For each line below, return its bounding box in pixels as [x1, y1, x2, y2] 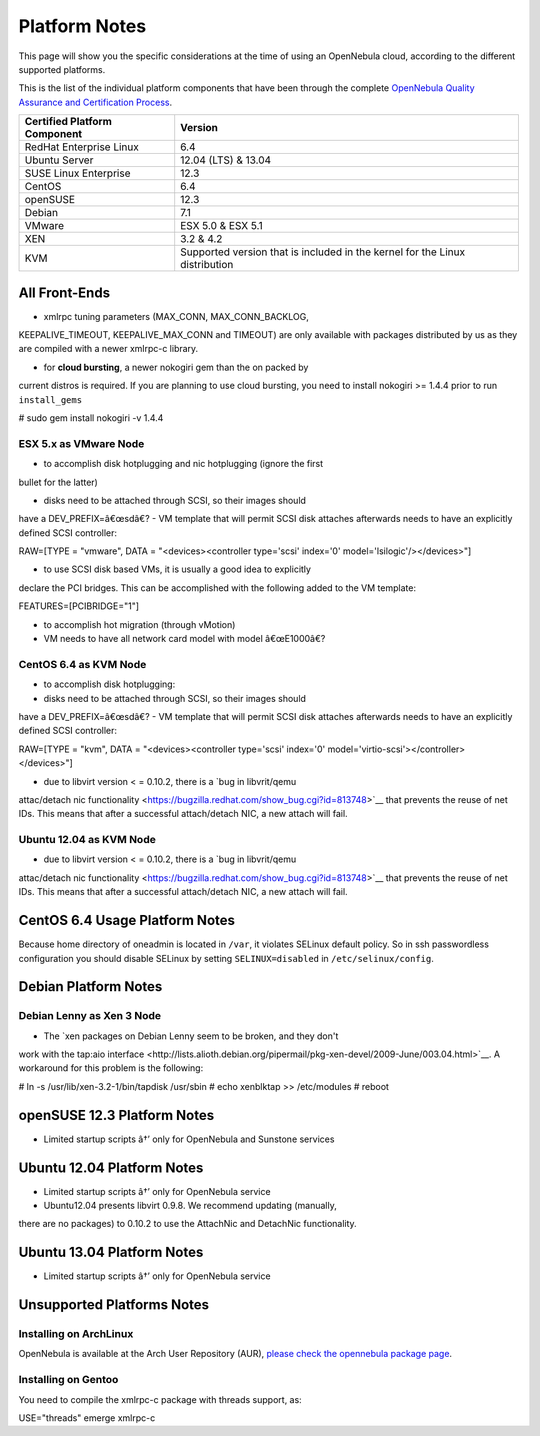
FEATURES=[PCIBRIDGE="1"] [18, 600, 140, 612]
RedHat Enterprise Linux [24, 140, 139, 154]
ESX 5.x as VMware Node [18, 436, 145, 450]
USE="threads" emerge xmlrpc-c [18, 1412, 156, 1424]
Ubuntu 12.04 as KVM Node [18, 833, 157, 847]
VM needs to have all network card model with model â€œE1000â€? [43, 633, 326, 645]
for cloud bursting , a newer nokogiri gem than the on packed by [43, 361, 309, 373]
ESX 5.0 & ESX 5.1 [180, 219, 264, 233]
